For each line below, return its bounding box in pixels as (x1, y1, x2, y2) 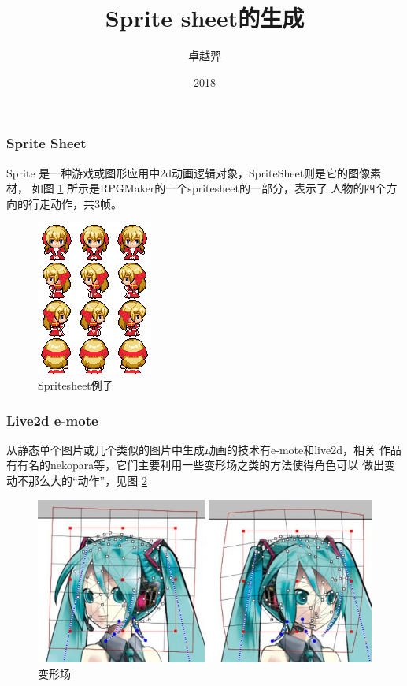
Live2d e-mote (6, 410, 98, 430)
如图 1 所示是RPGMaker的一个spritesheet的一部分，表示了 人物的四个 (31, 180, 387, 196)
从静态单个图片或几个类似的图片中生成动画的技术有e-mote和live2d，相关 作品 (6, 441, 401, 457)
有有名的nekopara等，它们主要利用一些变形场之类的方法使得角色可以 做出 (6, 457, 384, 473)
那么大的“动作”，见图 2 (28, 472, 147, 488)
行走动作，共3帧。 (28, 195, 122, 211)
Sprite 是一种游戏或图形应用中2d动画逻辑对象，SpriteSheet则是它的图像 (6, 164, 371, 181)
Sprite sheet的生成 (105, 2, 305, 34)
